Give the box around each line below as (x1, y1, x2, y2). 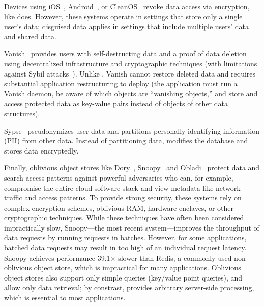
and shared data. (4, 31, 56, 41)
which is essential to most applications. (4, 292, 126, 303)
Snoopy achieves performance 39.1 (4, 252, 110, 263)
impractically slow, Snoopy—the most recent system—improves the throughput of (4, 222, 259, 233)
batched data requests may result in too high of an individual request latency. (4, 242, 247, 253)
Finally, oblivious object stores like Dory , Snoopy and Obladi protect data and (4, 162, 260, 173)
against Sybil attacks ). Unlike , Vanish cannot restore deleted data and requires (4, 68, 256, 79)
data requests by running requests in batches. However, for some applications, (4, 232, 247, 243)
